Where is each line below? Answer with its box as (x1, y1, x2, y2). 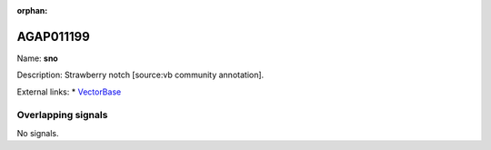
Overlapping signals (16, 109, 108, 122)
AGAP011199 (16, 28, 90, 45)
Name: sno (16, 53, 58, 64)
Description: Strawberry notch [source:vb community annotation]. (16, 69, 265, 81)
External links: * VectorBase (16, 86, 122, 97)
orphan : (16, 5, 48, 15)
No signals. (16, 127, 59, 138)
